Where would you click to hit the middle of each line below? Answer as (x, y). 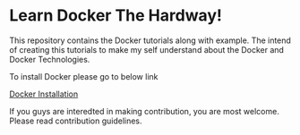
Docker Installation (44, 94)
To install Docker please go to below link (84, 76)
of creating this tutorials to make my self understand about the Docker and (147, 49)
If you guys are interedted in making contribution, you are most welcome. (144, 111)
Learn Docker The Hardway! (116, 16)
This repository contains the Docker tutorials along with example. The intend (150, 40)
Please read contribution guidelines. (76, 121)
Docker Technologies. (50, 59)
